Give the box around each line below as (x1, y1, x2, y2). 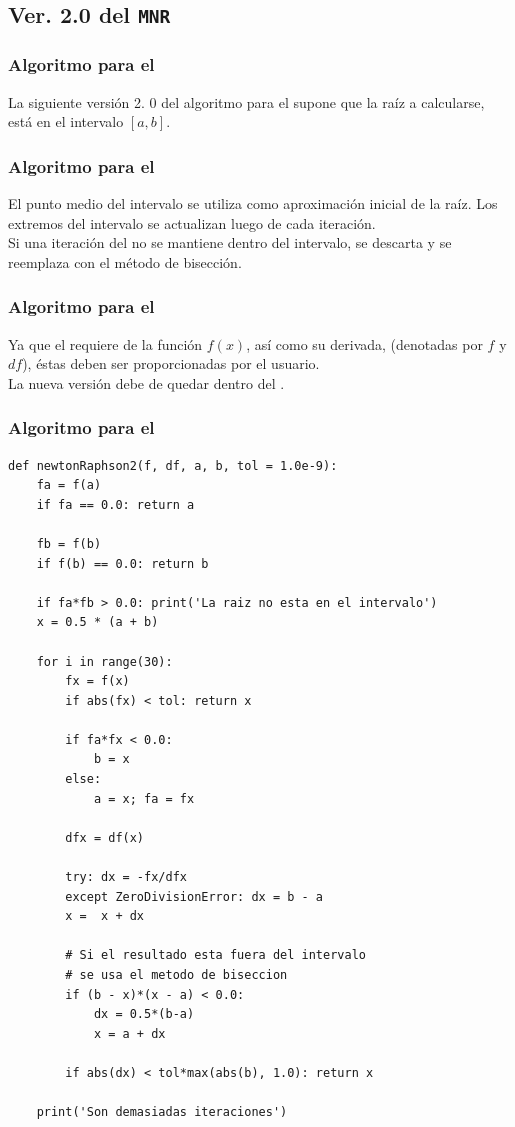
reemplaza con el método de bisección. (8, 251, 242, 272)
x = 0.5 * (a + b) (36, 615, 159, 630)
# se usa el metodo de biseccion (65, 968, 288, 983)
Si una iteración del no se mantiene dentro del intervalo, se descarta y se (8, 232, 452, 253)
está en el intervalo (8, 111, 124, 132)
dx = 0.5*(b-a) (93, 1007, 195, 1022)
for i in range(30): (36, 654, 173, 669)
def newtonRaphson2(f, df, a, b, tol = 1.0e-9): (8, 458, 338, 473)
